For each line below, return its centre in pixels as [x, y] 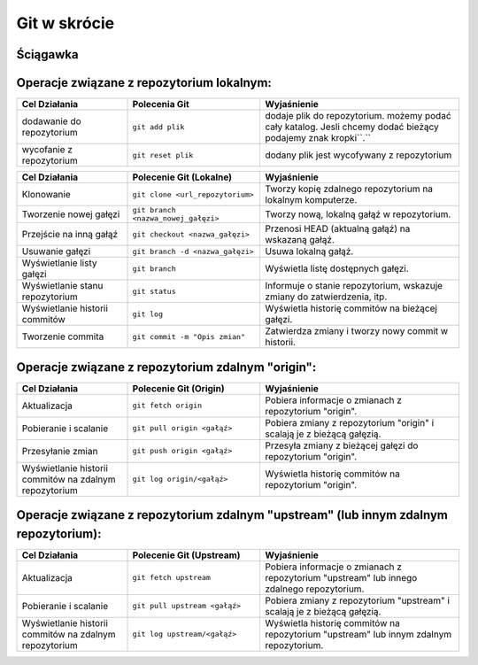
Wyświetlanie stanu [62, 286]
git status [154, 291]
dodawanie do [51, 121]
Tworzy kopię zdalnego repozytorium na [349, 189]
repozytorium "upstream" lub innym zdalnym [358, 634]
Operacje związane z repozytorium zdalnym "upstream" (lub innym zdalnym [232, 515]
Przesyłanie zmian [60, 451]
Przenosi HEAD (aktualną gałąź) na [338, 228]
